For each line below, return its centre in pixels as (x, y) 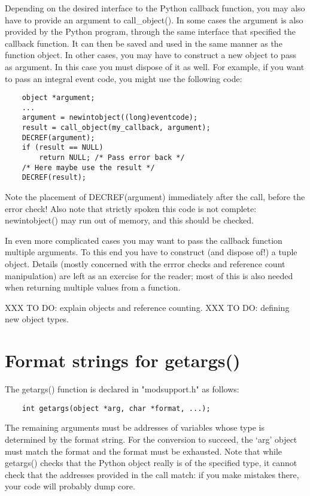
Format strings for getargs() (123, 360)
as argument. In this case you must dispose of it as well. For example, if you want (155, 66)
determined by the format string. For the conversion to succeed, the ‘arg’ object (151, 439)
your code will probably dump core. (70, 486)
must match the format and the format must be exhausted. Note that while (144, 451)
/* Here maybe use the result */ (88, 167)
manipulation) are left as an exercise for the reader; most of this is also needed (149, 275)
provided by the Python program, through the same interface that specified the (150, 31)
